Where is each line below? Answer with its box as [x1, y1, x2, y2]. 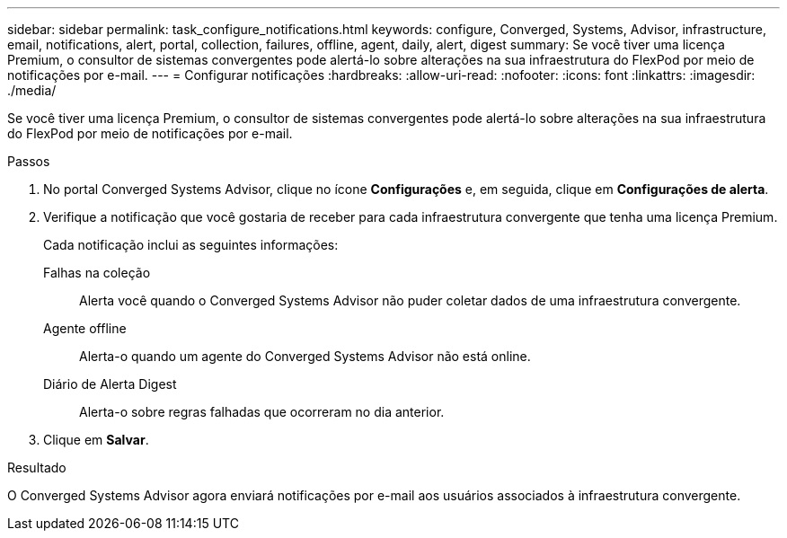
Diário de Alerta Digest [43, 376, 177, 392]
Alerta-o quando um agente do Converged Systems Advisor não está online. [79, 348, 531, 364]
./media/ [7, 83, 57, 98]
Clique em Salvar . [43, 432, 149, 447]
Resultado [7, 460, 66, 475]
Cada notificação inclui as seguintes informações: [43, 237, 339, 252]
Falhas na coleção [43, 265, 151, 280]
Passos [7, 154, 50, 169]
